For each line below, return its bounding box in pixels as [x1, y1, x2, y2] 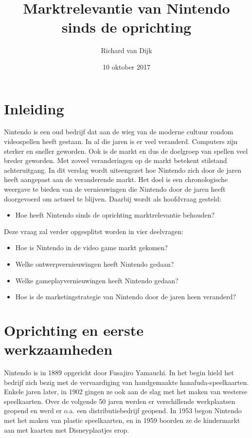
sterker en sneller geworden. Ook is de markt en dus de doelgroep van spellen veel [4, 146, 248, 156]
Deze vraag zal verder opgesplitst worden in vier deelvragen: [4, 226, 183, 236]
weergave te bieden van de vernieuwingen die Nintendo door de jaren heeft [4, 184, 226, 194]
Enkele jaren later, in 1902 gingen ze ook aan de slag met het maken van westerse [4, 386, 248, 397]
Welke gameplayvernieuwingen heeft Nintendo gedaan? [15, 275, 179, 285]
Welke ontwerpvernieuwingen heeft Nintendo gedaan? [15, 258, 174, 269]
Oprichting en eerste [4, 320, 144, 340]
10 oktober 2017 [102, 61, 151, 72]
